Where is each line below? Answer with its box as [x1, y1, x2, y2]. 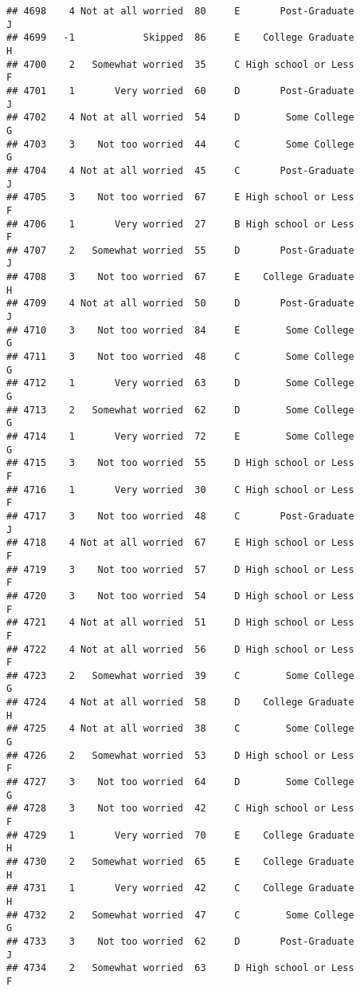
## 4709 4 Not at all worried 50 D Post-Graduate [6, 298, 354, 310]
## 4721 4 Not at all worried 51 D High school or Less [6, 617, 354, 629]
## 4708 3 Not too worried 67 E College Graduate [6, 271, 354, 283]
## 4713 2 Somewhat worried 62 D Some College [6, 404, 354, 416]
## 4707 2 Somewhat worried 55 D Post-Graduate [6, 244, 354, 256]
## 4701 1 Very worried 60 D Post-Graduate [6, 85, 354, 97]
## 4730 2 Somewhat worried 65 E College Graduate [6, 856, 354, 867]
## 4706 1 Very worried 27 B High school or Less [6, 218, 354, 230]
